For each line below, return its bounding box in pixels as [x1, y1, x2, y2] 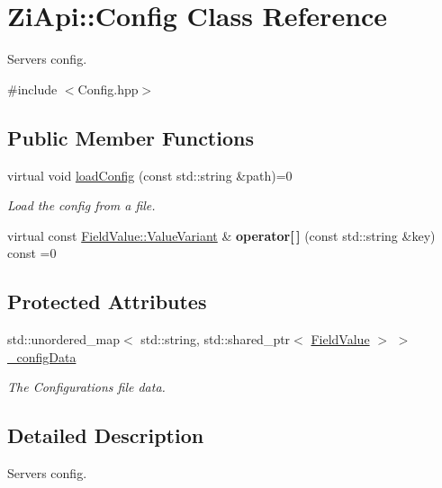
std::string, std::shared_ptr [140, 330, 291, 349]
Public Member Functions [7, 123, 254, 151]
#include [7, 79, 58, 98]
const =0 [7, 244, 57, 262]
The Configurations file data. [7, 377, 166, 396]
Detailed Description [7, 421, 204, 449]
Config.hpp [77, 79, 139, 98]
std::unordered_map [7, 330, 121, 349]
